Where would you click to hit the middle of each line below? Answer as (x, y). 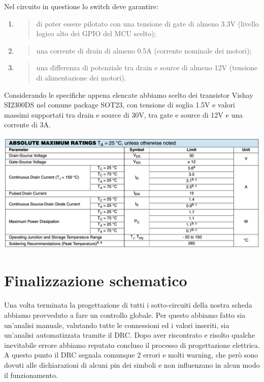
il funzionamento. (31, 375)
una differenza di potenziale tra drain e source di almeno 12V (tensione (147, 67)
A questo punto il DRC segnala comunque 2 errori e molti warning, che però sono (131, 355)
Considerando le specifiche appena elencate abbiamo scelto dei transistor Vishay (129, 94)
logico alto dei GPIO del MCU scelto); (96, 33)
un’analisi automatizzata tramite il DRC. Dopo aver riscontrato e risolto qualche (130, 335)
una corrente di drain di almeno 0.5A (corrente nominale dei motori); (144, 50)
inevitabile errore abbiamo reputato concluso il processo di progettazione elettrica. (132, 345)
